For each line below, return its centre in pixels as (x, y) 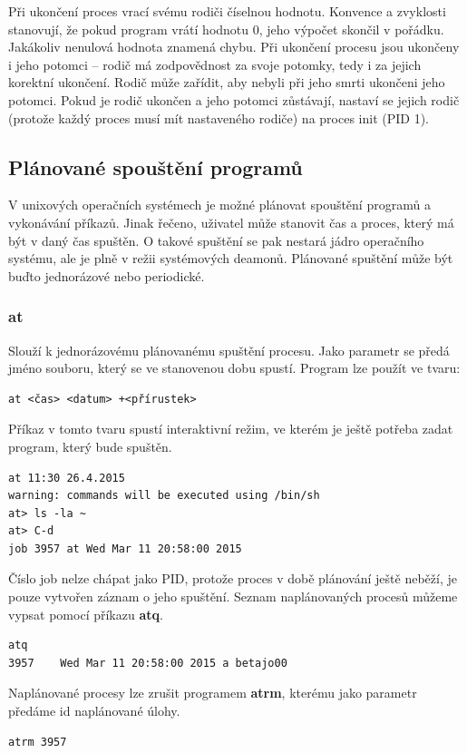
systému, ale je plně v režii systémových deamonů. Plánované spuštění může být (231, 258)
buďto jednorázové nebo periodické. (107, 275)
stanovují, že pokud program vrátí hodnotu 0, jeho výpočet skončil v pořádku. (226, 29)
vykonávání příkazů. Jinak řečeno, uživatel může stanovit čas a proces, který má (231, 222)
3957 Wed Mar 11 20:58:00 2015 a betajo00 (148, 663)
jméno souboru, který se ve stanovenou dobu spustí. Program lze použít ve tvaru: (234, 368)
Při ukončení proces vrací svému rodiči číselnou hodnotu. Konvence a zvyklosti (227, 11)
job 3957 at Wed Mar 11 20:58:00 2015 (125, 548)
